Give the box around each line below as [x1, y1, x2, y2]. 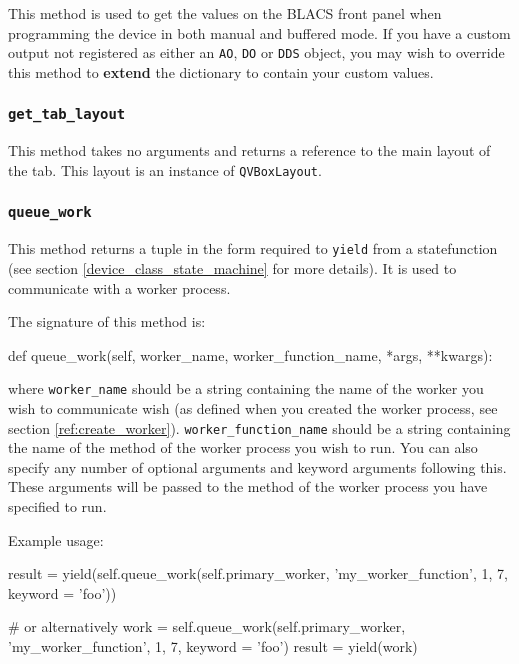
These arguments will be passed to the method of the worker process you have [8, 476, 488, 497]
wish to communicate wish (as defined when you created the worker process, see [8, 397, 498, 418]
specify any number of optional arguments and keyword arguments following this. [8, 456, 507, 477]
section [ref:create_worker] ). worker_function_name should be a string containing [8, 417, 511, 438]
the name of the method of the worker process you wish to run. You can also [8, 437, 478, 458]
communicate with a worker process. [8, 277, 231, 298]
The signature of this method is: [8, 311, 206, 332]
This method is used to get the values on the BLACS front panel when [8, 3, 442, 23]
